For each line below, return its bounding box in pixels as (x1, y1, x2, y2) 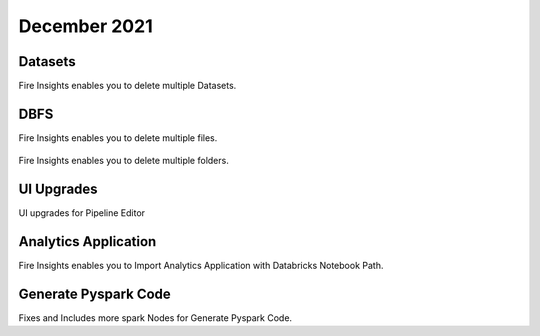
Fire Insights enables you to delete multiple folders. (18, 155, 229, 167)
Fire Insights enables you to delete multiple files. (18, 131, 218, 144)
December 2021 (18, 15, 154, 37)
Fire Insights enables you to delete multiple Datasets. (18, 80, 237, 92)
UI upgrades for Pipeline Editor (18, 207, 145, 219)
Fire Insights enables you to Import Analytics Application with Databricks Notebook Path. (18, 260, 384, 272)
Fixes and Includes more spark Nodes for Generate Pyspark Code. (18, 312, 293, 324)
